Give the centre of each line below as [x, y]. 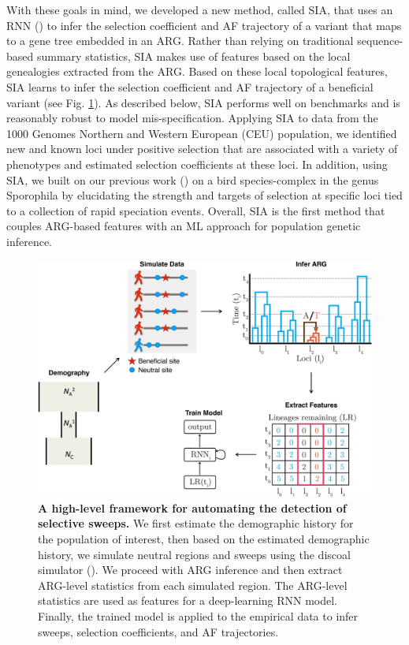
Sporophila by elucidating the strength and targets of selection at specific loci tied [204, 195]
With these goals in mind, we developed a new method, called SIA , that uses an [200, 9]
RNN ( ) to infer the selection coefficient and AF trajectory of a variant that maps [204, 25]
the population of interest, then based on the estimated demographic [204, 539]
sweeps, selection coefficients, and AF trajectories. [158, 631]
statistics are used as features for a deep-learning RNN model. [188, 600]
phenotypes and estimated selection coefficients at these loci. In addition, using [197, 164]
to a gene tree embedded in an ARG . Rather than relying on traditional [180, 41]
